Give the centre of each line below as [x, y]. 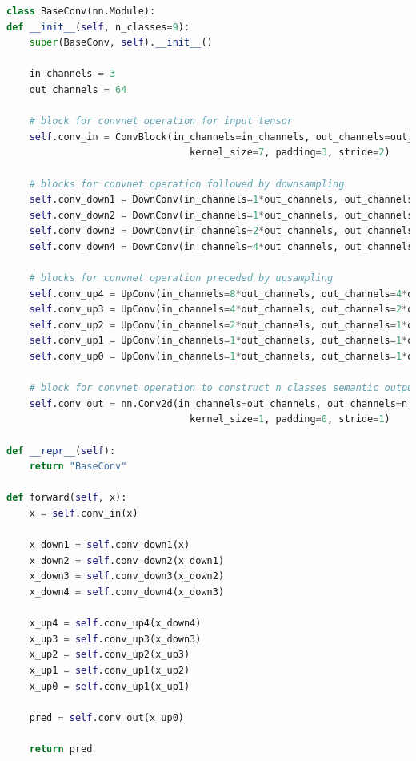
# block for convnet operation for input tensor [161, 121]
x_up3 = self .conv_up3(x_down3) [115, 639]
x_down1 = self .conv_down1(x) [110, 545]
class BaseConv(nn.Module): [81, 11]
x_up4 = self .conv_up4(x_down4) [115, 624]
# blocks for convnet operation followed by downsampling [187, 184]
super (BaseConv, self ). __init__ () [121, 43]
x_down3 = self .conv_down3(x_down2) [127, 576]
